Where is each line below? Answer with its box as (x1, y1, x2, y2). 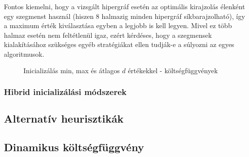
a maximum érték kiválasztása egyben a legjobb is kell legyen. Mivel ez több (4, 20, 232, 31)
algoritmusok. (4, 48, 44, 59)
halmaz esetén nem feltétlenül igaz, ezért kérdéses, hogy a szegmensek (4, 30, 212, 40)
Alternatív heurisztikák (4, 111, 124, 126)
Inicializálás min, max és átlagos (23, 65, 120, 75)
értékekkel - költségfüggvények (128, 65, 218, 75)
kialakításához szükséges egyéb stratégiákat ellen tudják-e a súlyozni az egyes (4, 39, 234, 49)
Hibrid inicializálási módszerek (4, 86, 127, 98)
